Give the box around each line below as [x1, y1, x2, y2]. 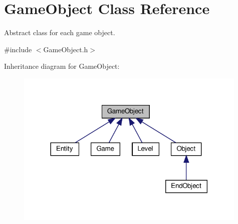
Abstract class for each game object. [4, 27, 115, 38]
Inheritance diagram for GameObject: [4, 61, 120, 71]
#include [4, 44, 32, 54]
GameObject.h [43, 44, 88, 54]
